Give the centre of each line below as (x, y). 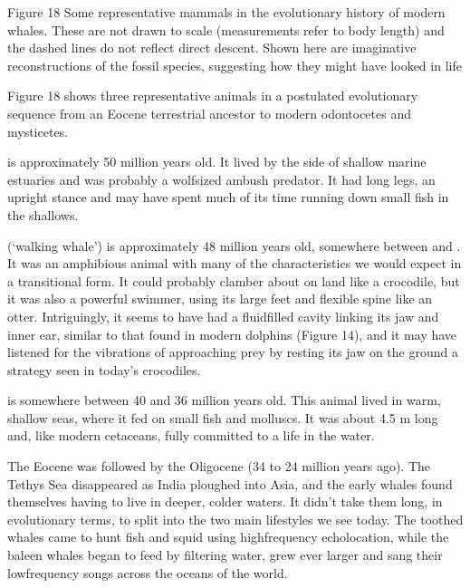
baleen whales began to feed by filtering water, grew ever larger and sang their (225, 555)
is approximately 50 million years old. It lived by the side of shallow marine (217, 162)
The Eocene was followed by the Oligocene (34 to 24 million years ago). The (219, 466)
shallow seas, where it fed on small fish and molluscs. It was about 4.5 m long (223, 417)
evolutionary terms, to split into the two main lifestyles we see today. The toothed (235, 519)
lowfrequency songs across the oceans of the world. (148, 572)
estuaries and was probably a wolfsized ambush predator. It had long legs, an (221, 179)
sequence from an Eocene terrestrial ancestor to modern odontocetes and (209, 113)
